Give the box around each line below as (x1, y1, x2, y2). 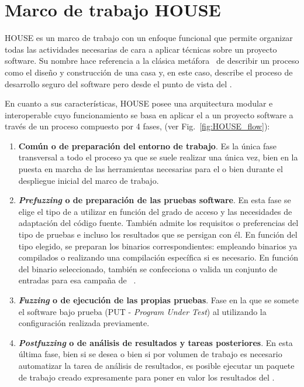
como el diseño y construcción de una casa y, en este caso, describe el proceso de (5, 66, 293, 78)
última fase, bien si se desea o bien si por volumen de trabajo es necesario (18, 348, 282, 360)
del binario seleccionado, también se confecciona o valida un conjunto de (18, 262, 278, 275)
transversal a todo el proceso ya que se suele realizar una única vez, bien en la (18, 151, 298, 163)
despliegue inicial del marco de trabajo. (18, 174, 159, 186)
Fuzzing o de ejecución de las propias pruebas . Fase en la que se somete (18, 294, 299, 306)
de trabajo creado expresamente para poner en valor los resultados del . (18, 371, 275, 383)
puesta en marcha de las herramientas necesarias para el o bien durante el (18, 163, 283, 175)
